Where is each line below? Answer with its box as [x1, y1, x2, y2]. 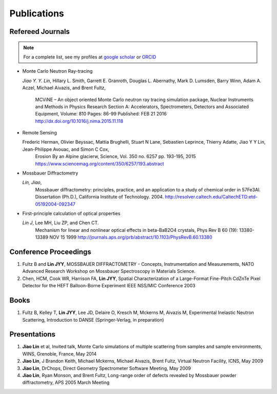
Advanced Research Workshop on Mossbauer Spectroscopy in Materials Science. [22, 268, 196, 274]
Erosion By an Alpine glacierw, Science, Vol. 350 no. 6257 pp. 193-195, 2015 [35, 153, 196, 160]
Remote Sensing [22, 130, 57, 136]
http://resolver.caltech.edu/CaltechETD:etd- [165, 194, 258, 200]
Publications [9, 8, 64, 19]
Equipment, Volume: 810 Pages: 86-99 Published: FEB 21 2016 [35, 111, 167, 117]
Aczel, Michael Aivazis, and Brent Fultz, [22, 85, 106, 91]
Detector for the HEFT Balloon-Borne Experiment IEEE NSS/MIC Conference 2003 [22, 283, 196, 289]
